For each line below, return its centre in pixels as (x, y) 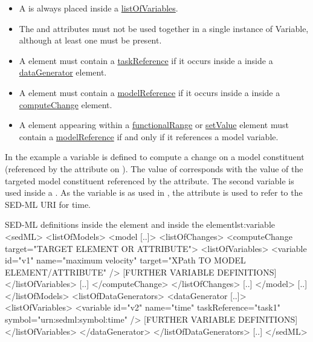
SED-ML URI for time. (48, 204)
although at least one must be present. (90, 40)
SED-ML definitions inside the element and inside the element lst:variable (140, 224)
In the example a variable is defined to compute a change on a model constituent (155, 157)
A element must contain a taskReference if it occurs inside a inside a (146, 60)
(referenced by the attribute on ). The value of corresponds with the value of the (154, 168)
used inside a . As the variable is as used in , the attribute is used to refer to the (154, 192)
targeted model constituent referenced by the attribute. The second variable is (150, 180)
